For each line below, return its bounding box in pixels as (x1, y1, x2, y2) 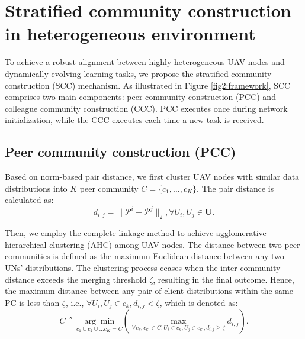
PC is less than (5, 296, 60, 308)
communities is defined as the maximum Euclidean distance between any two (5, 250, 284, 262)
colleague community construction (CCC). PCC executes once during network (5, 102, 288, 114)
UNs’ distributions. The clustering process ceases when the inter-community (5, 261, 281, 273)
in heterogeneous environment (5, 21, 256, 46)
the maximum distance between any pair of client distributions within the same (5, 285, 293, 297)
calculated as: (5, 193, 54, 206)
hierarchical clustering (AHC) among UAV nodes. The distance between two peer (5, 238, 300, 250)
